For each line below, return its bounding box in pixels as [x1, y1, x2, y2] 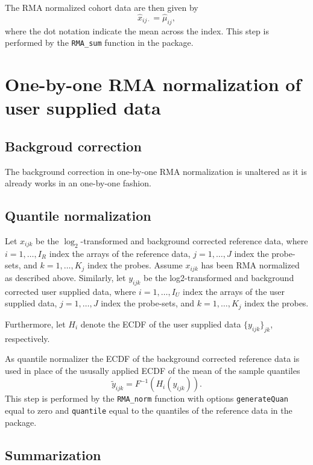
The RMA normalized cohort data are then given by [5, 1, 198, 13]
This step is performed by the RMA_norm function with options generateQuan [5, 392, 288, 405]
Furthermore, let [5, 317, 66, 330]
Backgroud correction [5, 136, 142, 155]
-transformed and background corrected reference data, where [80, 235, 308, 247]
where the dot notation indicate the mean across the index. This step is [5, 24, 269, 37]
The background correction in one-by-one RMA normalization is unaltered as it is [5, 165, 307, 177]
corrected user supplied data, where [5, 285, 136, 297]
